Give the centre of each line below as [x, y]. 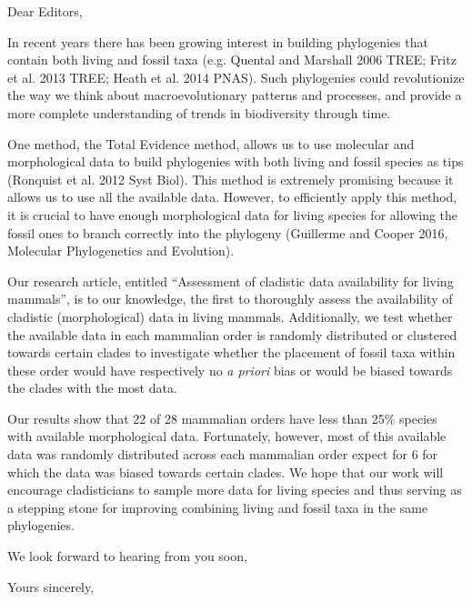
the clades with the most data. [92, 388]
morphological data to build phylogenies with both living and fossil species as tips [236, 161]
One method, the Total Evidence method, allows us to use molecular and [211, 143]
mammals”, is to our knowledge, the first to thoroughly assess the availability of [230, 299]
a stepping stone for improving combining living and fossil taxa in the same [218, 507]
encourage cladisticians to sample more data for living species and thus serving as [235, 490]
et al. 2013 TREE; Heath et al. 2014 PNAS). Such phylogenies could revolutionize [236, 77]
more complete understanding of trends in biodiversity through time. [199, 112]
